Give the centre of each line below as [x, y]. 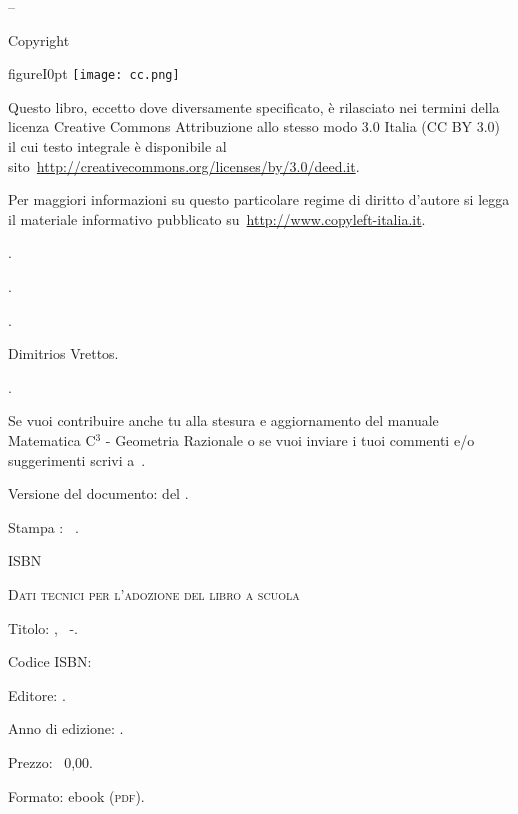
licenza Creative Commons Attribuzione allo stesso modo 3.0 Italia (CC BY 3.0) [254, 126]
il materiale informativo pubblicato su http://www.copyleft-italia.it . [217, 218]
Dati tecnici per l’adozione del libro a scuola [154, 593]
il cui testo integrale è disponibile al [117, 146]
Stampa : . [43, 526]
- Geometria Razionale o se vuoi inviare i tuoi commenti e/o [290, 439]
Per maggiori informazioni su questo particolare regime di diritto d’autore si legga [259, 199]
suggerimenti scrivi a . [77, 459]
